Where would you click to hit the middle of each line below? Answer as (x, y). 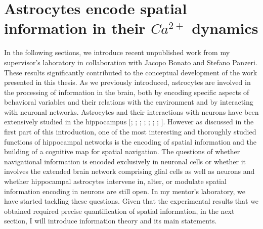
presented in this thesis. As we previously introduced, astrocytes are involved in (127, 82)
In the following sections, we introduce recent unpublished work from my (117, 52)
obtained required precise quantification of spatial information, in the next (119, 211)
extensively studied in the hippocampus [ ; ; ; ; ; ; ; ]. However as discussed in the (129, 122)
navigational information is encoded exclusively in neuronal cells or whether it (125, 161)
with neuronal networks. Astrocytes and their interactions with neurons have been (131, 111)
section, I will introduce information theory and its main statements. (111, 221)
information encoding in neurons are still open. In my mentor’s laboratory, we (125, 191)
